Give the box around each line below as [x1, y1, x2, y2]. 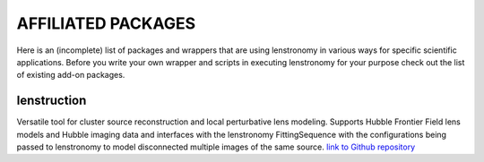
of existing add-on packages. [16, 70, 125, 81]
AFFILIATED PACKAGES [16, 13, 196, 33]
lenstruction [16, 93, 87, 108]
